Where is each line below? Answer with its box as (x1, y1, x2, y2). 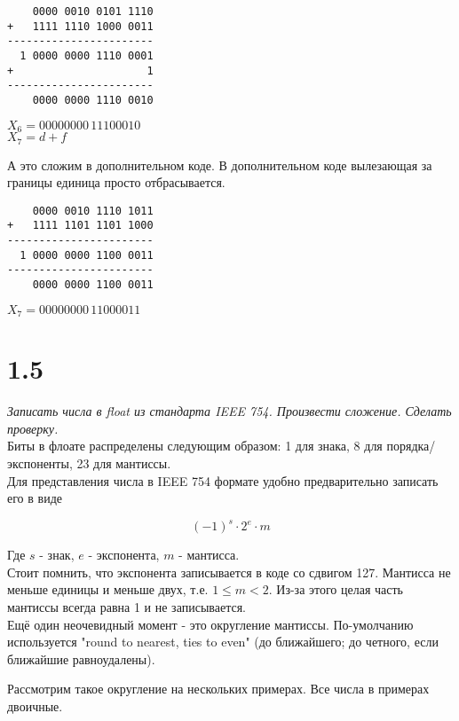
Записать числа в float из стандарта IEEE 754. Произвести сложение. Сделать (7, 402, 452, 420)
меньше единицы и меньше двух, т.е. (7, 580, 209, 599)
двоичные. (7, 697, 63, 716)
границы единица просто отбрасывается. (7, 173, 226, 192)
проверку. (7, 419, 59, 437)
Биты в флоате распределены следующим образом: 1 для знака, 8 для (7, 436, 383, 455)
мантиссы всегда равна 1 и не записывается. (7, 598, 246, 616)
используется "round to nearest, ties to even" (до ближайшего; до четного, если (7, 632, 439, 651)
